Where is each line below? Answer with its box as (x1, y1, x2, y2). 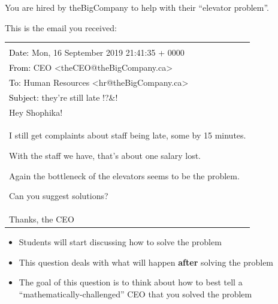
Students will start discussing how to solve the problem (19, 236, 222, 248)
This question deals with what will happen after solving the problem (19, 255, 274, 268)
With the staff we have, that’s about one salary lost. (9, 149, 201, 161)
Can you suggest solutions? (9, 189, 108, 202)
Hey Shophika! (9, 106, 63, 118)
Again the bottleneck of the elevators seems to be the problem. (9, 169, 240, 182)
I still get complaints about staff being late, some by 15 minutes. (9, 129, 246, 142)
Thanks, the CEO (9, 213, 74, 225)
